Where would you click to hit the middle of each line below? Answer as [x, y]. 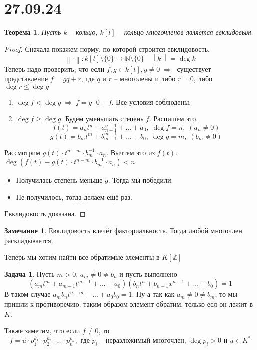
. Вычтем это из [131, 152]
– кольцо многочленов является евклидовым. [186, 32]
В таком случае [27, 294]
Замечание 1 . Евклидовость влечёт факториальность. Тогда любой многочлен [123, 230]
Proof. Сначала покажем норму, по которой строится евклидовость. [107, 48]
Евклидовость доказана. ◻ [45, 213]
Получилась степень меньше [59, 180]
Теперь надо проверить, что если [54, 68]
